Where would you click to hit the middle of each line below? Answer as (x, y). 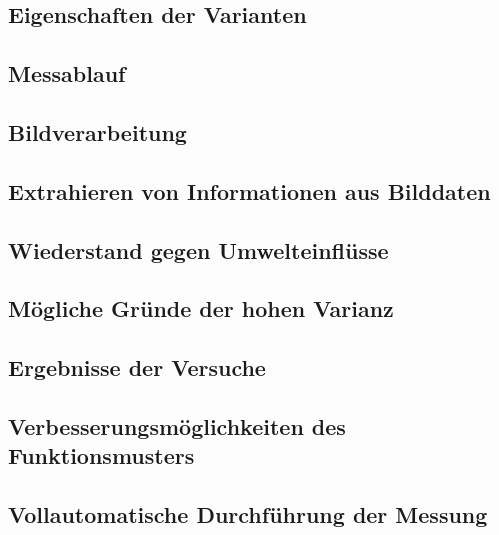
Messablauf (67, 73)
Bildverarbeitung (97, 131)
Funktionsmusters (101, 455)
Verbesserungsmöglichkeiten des (177, 425)
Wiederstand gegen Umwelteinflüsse (198, 249)
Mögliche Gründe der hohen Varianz (201, 308)
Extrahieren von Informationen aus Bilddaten (249, 190)
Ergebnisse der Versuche (137, 367)
